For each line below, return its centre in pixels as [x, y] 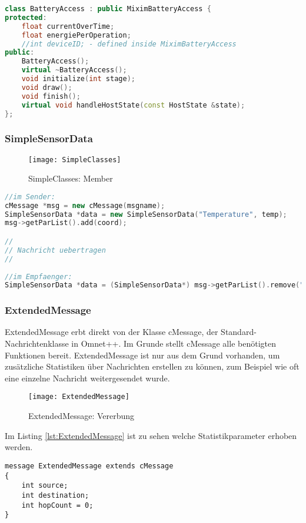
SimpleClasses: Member [71, 178]
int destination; [55, 495]
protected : [26, 17]
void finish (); [51, 96]
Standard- [239, 332]
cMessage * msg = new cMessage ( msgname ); [85, 205]
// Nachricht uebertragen [55, 250]
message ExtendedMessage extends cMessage [89, 466]
